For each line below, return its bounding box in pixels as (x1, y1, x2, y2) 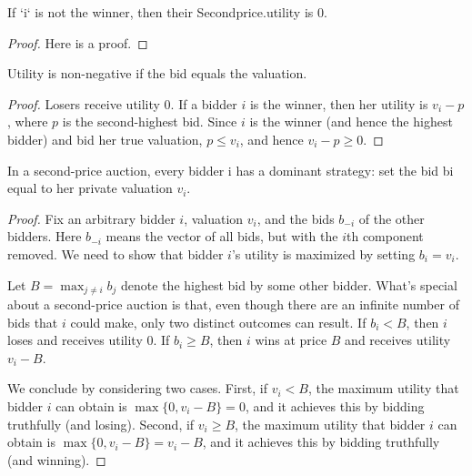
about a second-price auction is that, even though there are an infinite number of (7, 294, 459, 313)
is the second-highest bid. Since (62, 112, 237, 131)
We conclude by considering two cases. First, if (7, 379, 268, 398)
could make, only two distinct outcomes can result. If (70, 312, 367, 331)
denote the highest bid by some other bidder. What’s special (121, 275, 457, 294)
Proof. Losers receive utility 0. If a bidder (7, 94, 237, 113)
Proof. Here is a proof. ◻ (7, 33, 148, 52)
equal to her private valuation (7, 178, 173, 197)
